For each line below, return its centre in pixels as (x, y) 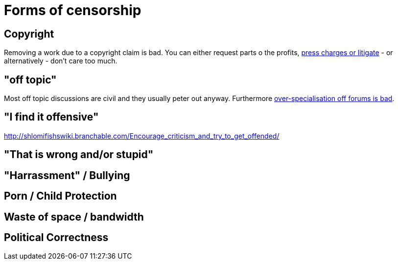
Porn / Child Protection (60, 196)
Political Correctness (56, 237)
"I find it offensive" (51, 117)
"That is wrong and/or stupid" (79, 155)
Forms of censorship (73, 10)
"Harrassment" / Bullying (67, 175)
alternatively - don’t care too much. (61, 61)
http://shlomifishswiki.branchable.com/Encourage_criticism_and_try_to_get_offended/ (142, 136)
